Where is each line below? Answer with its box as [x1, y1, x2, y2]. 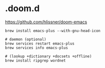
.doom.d [5, 3, 40, 14]
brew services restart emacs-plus [5, 41, 75, 46]
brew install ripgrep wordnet [5, 58, 66, 63]
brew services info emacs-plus [5, 45, 68, 50]
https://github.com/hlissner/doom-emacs [5, 19, 87, 25]
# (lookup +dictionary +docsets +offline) [5, 54, 92, 59]
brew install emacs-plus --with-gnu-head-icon [5, 28, 101, 33]
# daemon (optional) [5, 37, 47, 42]
